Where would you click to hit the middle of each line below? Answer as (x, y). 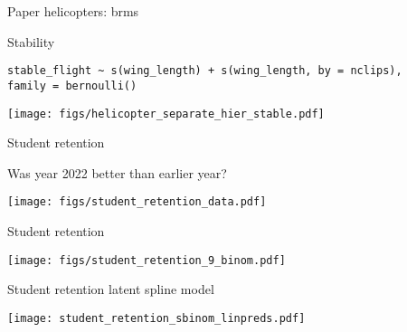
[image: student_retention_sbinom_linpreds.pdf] (156, 318)
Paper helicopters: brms (73, 11)
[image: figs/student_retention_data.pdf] (137, 202)
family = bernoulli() (72, 85)
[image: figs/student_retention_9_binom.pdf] (147, 260)
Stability (31, 41)
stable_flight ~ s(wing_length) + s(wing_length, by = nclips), (205, 71)
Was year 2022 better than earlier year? (117, 172)
